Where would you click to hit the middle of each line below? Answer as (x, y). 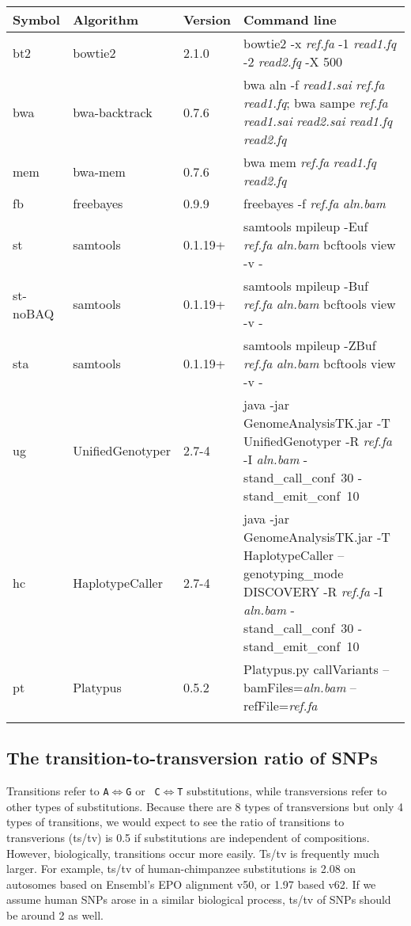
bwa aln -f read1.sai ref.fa (314, 84)
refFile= (266, 705)
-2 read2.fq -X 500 (293, 61)
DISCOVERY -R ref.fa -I (313, 591)
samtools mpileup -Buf (306, 286)
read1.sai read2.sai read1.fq (318, 121)
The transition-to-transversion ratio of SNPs (192, 758)
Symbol (36, 19)
